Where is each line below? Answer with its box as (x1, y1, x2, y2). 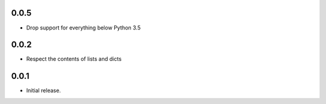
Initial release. (26, 87, 61, 94)
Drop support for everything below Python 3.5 (26, 24, 141, 31)
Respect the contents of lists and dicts (26, 55, 122, 63)
